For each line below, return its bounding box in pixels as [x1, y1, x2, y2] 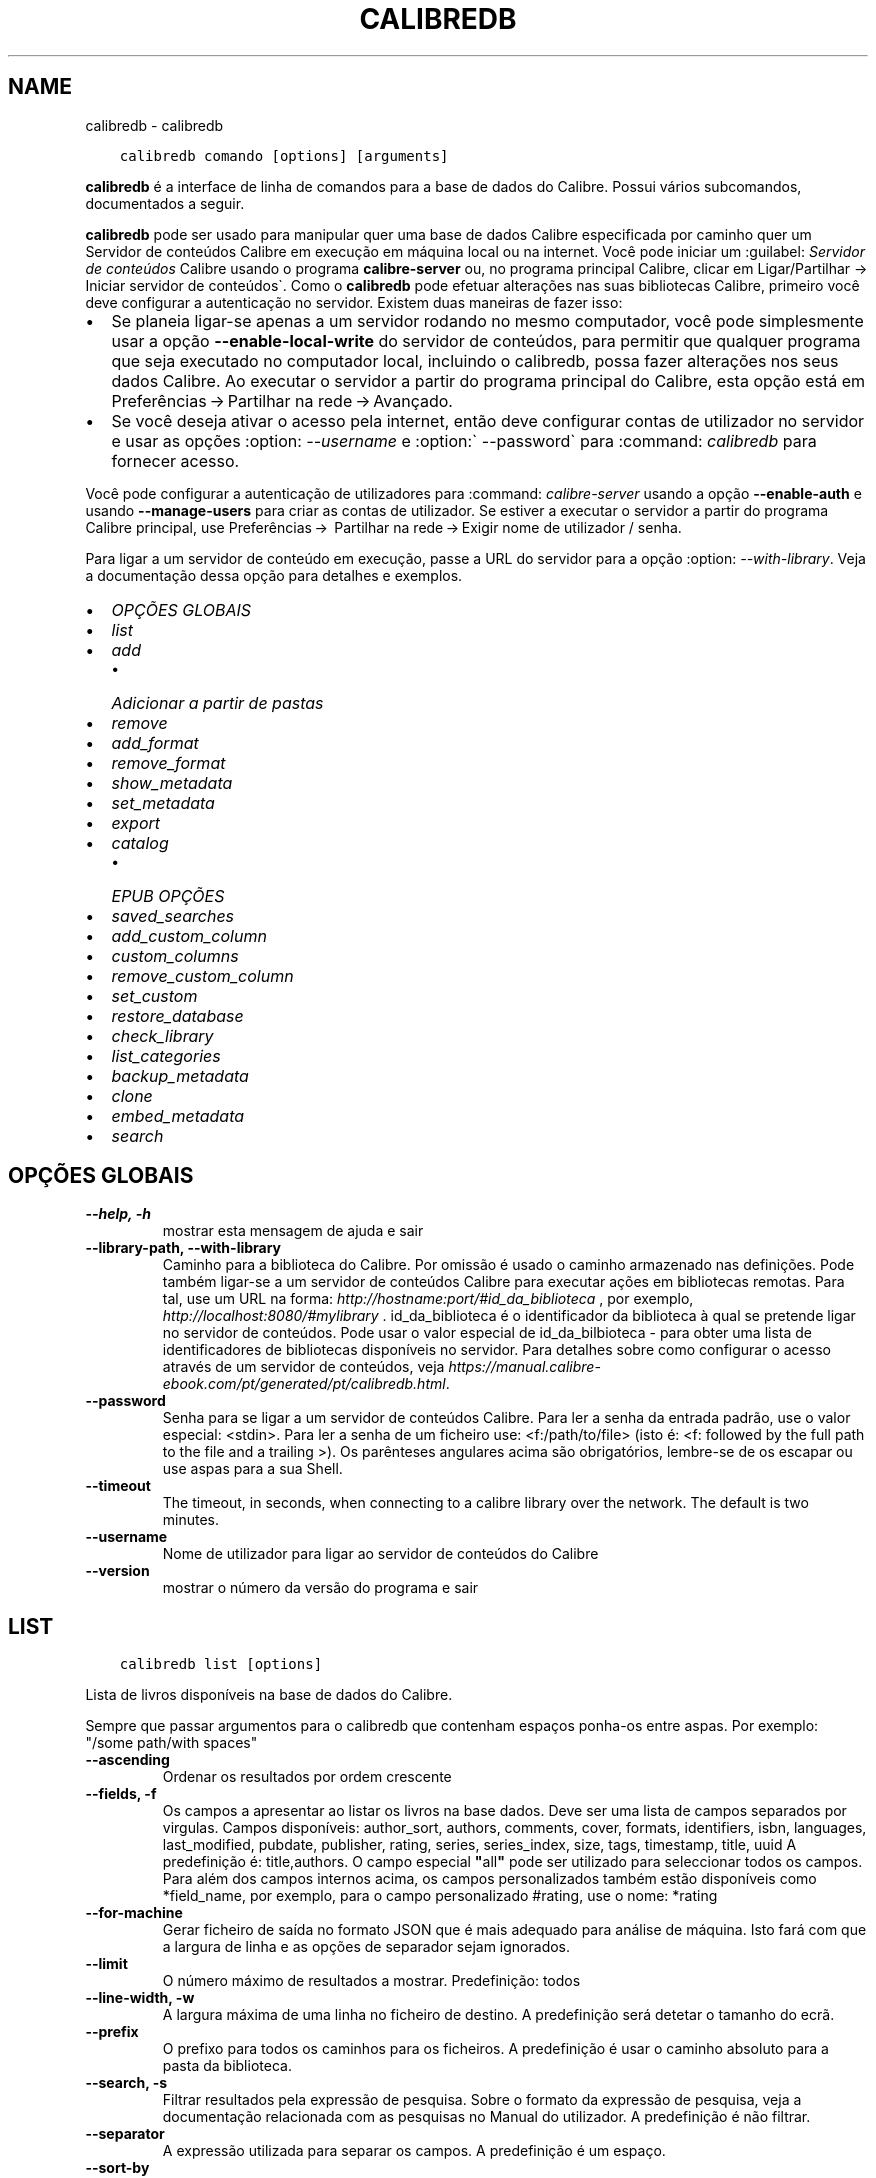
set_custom [111, 985, 198, 1006]
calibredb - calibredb [85, 116, 224, 134]
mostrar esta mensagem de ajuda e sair [162, 1222, 424, 1240]
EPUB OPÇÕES [111, 885, 225, 906]
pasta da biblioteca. [162, 2057, 292, 2075]
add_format [111, 732, 199, 753]
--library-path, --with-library [85, 1239, 282, 1257]
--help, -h [85, 1205, 151, 1223]
